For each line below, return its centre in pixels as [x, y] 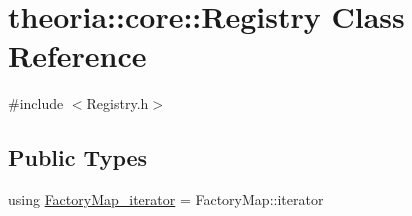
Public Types [78, 157]
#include [36, 103]
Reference [77, 55]
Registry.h [117, 103]
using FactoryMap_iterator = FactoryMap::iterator [166, 199]
